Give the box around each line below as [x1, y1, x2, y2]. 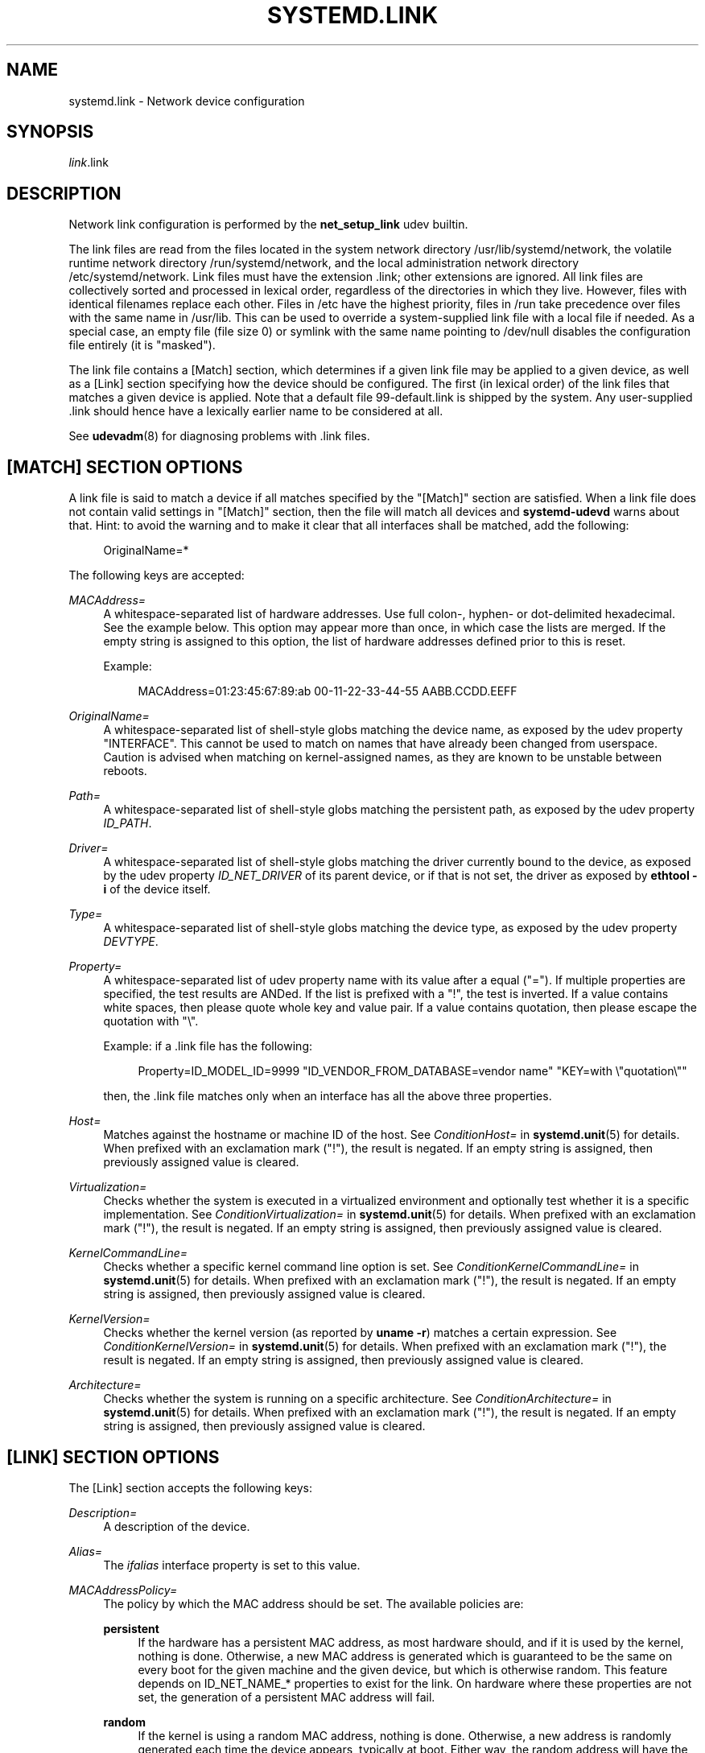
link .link [68, 155, 109, 170]
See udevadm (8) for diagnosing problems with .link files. [68, 429, 370, 443]
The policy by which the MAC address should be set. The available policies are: [103, 1596, 524, 1611]
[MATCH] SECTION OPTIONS [6, 456, 243, 477]
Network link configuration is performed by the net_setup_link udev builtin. [68, 217, 468, 232]
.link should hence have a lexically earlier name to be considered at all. [68, 404, 443, 419]
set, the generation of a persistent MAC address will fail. [138, 1689, 435, 1704]
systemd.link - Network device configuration [68, 93, 305, 108]
